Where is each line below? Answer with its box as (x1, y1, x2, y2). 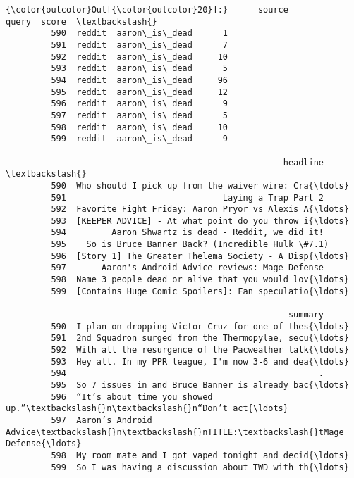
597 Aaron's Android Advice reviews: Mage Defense (51, 263, 324, 273)
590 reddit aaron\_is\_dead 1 (51, 28, 228, 39)
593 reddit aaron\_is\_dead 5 (51, 63, 228, 74)
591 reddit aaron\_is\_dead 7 (51, 39, 228, 50)
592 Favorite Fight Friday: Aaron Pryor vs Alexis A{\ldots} (51, 204, 349, 215)
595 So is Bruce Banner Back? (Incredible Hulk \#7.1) (51, 239, 329, 250)
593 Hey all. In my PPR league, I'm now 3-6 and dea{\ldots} (51, 356, 349, 367)
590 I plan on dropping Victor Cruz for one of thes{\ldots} (51, 321, 349, 332)
